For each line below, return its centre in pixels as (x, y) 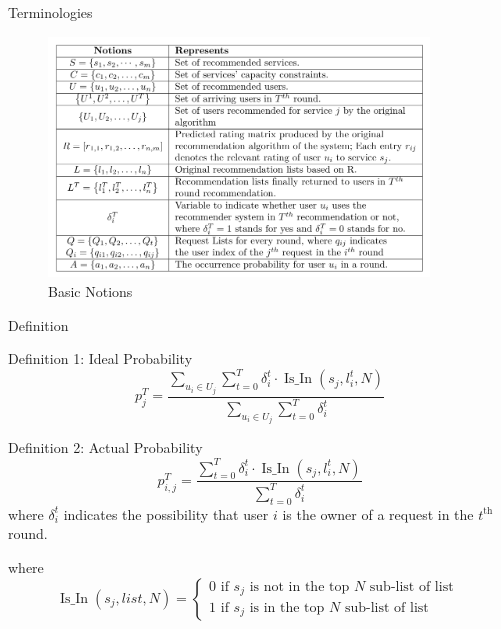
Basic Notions (90, 290)
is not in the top (299, 586)
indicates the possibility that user (166, 513)
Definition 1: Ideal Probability (100, 358)
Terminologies (50, 12)
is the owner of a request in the (378, 513)
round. (28, 533)
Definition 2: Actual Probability (105, 447)
